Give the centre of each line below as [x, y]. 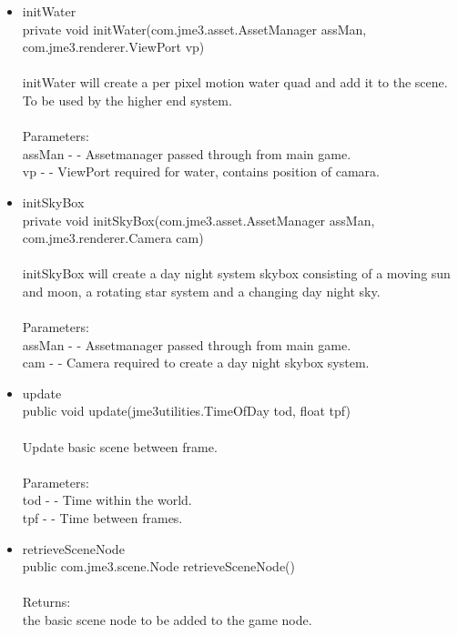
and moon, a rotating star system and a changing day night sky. [201, 291]
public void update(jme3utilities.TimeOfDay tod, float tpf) [186, 411]
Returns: [46, 602]
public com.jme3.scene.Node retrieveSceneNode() [158, 566]
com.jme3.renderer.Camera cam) [113, 238]
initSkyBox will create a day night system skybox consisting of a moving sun [236, 273]
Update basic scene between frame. [120, 446]
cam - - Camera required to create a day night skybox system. [196, 363]
